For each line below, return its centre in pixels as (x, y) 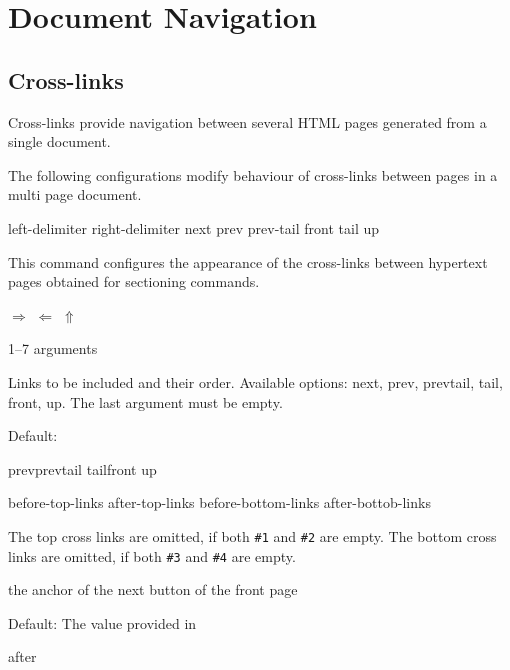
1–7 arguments (53, 348)
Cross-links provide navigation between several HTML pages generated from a (247, 121)
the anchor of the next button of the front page (153, 589)
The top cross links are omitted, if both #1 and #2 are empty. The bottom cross (252, 535)
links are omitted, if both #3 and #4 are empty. (152, 555)
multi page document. (75, 194)
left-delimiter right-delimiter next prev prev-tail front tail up (194, 227)
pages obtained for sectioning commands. (134, 281)
